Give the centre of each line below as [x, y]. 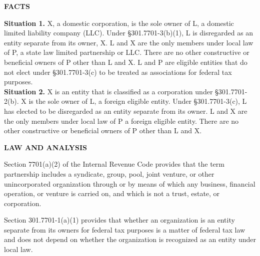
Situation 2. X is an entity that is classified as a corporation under [108, 91]
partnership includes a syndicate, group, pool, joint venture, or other [109, 173]
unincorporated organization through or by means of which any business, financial [130, 183]
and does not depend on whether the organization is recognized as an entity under [130, 239]
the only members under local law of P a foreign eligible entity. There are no [121, 121]
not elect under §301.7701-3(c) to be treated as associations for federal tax [118, 72]
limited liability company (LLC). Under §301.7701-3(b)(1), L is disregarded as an [129, 33]
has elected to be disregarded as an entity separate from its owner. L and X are [126, 111]
